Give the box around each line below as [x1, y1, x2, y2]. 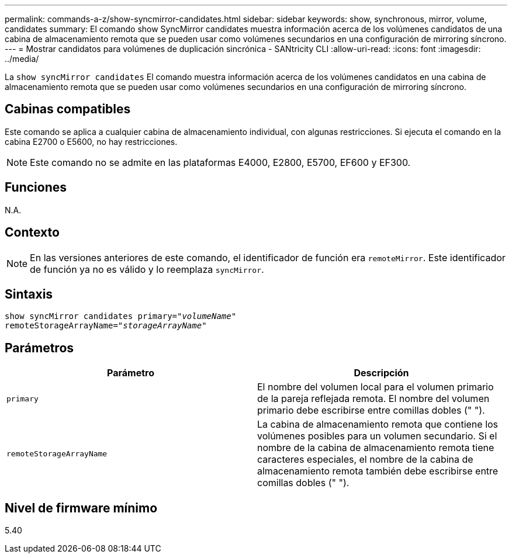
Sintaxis [5, 286, 53, 301]
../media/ [5, 54, 39, 64]
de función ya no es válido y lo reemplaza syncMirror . [30, 263, 264, 275]
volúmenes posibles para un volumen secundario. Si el [257, 430, 497, 442]
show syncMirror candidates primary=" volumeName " [5, 311, 237, 321]
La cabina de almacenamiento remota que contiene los [257, 418, 499, 431]
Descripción [354, 367, 409, 379]
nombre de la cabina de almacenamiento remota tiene [257, 442, 494, 454]
